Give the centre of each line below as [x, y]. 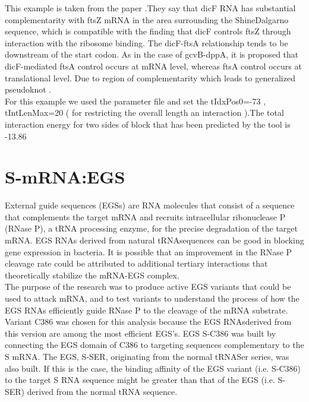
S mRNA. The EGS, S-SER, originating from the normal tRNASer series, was [147, 356]
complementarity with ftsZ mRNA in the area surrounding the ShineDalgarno [147, 19]
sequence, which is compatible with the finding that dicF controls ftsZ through [148, 31]
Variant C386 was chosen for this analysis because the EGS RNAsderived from [148, 322]
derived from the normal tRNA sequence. [102, 391]
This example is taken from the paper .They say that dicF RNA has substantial [150, 8]
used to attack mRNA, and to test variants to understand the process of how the [152, 298]
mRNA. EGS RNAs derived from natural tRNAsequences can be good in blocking [154, 240]
